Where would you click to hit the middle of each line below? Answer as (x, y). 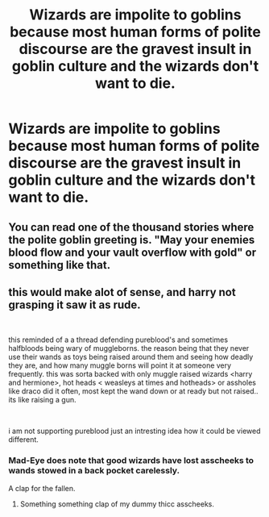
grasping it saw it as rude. (74, 304)
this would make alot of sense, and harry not (122, 292)
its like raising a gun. (42, 400)
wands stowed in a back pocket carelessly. (94, 471)
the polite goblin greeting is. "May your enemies (132, 240)
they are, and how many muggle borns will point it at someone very (120, 365)
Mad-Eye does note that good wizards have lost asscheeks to (131, 461)
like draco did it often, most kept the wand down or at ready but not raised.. (134, 391)
